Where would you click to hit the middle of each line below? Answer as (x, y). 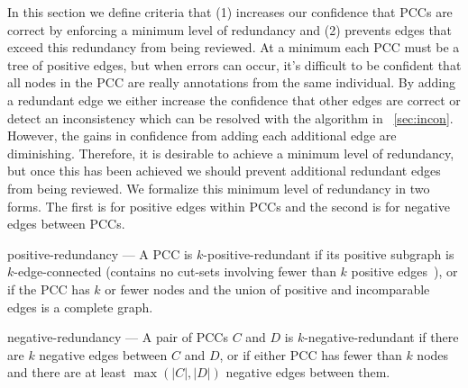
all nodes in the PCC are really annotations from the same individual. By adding (231, 82)
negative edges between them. (308, 372)
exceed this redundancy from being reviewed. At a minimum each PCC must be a (234, 47)
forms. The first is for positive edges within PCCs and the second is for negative (229, 206)
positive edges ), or (404, 271)
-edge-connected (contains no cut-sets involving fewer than (175, 271)
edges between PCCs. (66, 224)
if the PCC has (49, 289)
